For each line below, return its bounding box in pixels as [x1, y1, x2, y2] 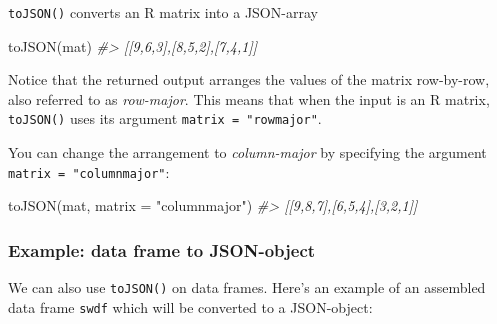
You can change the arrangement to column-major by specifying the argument [8, 142, 487, 163]
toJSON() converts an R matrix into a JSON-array [8, 2, 318, 22]
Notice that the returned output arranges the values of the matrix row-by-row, [8, 69, 490, 90]
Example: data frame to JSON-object [8, 237, 316, 262]
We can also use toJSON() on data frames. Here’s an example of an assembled [8, 277, 486, 298]
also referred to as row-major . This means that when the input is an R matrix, [8, 88, 490, 109]
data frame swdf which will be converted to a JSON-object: [8, 296, 373, 317]
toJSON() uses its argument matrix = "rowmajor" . [8, 108, 322, 129]
